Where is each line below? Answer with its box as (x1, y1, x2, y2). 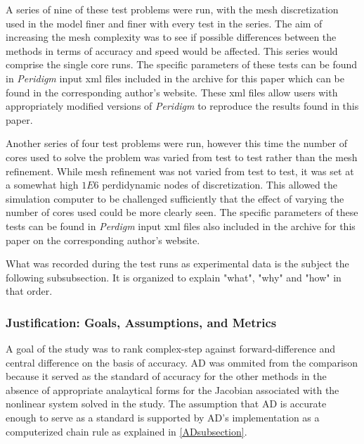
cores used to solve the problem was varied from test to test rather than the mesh (6, 149, 358, 164)
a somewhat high (6, 177, 79, 192)
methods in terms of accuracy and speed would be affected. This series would (6, 43, 338, 58)
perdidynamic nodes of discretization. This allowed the (102, 177, 337, 192)
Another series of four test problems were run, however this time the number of (6, 136, 347, 151)
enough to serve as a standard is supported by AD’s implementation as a (6, 410, 320, 425)
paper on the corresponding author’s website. (6, 232, 200, 247)
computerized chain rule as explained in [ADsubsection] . (6, 424, 247, 438)
